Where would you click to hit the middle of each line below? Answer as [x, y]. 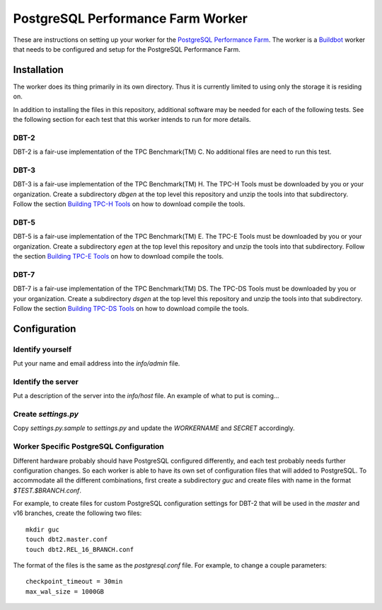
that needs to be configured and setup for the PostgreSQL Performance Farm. [127, 49]
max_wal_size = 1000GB [65, 591]
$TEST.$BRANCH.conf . [47, 490]
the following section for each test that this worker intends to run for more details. [132, 120]
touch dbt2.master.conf [67, 540]
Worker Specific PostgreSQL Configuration [88, 446]
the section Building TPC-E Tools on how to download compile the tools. [118, 256]
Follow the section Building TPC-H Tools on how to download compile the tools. [129, 204]
